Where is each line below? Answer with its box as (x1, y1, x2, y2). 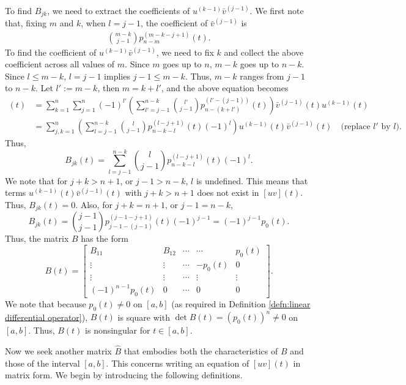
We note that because (5, 297, 86, 310)
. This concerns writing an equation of (106, 356, 249, 369)
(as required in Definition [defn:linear (171, 297, 311, 310)
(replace (341, 122, 371, 131)
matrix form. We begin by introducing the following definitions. (5, 368, 243, 381)
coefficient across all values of (5, 58, 115, 70)
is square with (117, 310, 170, 323)
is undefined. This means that (196, 174, 308, 187)
